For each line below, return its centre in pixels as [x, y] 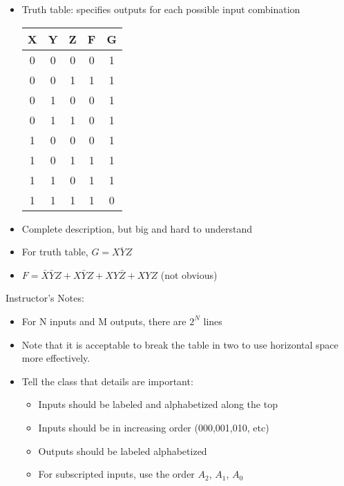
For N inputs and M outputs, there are [104, 321]
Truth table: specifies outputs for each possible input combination [161, 9]
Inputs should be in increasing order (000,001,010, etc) [154, 427]
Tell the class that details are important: [107, 381]
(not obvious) [189, 274]
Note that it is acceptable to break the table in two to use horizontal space [180, 344]
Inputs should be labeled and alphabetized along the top [158, 404]
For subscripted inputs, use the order [116, 474]
